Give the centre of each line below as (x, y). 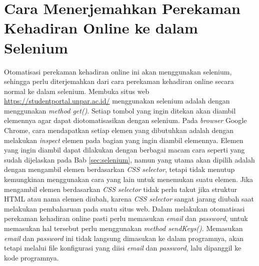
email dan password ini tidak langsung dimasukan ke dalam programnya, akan (124, 238)
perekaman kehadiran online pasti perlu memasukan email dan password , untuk (126, 218)
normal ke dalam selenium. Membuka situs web (77, 91)
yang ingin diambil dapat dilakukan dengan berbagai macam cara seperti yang (124, 150)
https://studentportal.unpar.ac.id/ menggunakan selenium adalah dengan (117, 101)
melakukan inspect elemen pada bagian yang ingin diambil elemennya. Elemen (124, 140)
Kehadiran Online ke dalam (101, 28)
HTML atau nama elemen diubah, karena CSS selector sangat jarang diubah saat (129, 199)
